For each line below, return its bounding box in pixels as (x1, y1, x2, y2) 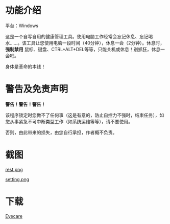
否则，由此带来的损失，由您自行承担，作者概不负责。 (5, 129, 117, 136)
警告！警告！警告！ (5, 101, 46, 107)
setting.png (5, 176, 30, 182)
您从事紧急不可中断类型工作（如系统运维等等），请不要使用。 (5, 118, 133, 124)
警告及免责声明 (5, 83, 68, 95)
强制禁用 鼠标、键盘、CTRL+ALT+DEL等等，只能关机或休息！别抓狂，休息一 (5, 46, 165, 52)
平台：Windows (5, 23, 39, 29)
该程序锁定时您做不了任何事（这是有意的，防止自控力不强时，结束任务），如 (5, 112, 164, 118)
